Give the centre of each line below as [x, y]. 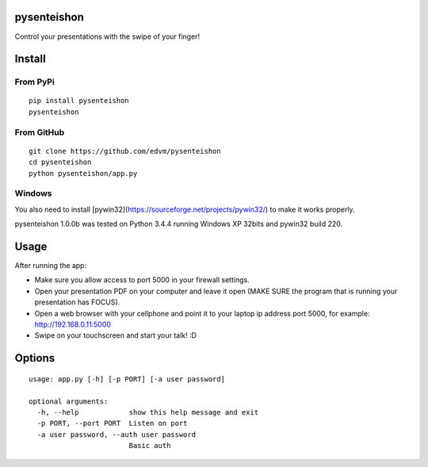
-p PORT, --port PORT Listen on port [112, 423]
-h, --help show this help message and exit [148, 412]
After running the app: [51, 266]
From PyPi [34, 82]
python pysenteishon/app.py [83, 173]
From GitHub [40, 132]
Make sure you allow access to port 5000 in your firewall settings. [142, 280]
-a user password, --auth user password [117, 434]
